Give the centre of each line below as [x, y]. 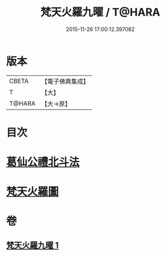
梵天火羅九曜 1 [33, 245]
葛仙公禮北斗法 [43, 162]
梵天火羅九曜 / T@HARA [100, 12]
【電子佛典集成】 [65, 81]
